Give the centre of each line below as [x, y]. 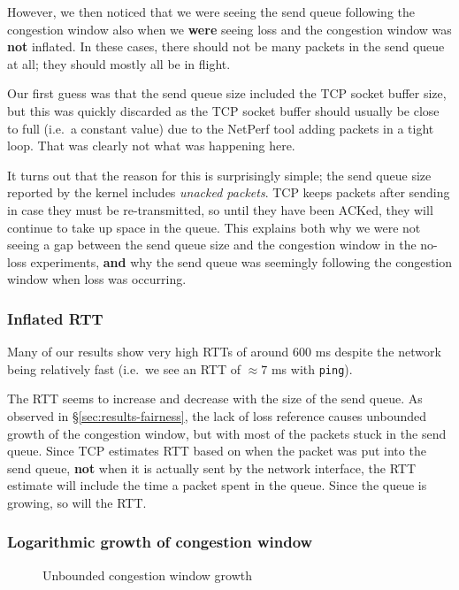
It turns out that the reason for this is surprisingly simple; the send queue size [219, 175]
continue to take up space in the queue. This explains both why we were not [214, 227]
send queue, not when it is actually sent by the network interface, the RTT [212, 467]
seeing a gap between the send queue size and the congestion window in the [212, 245]
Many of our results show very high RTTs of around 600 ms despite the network [224, 352]
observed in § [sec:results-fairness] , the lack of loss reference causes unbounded [217, 415]
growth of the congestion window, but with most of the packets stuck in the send [227, 433]
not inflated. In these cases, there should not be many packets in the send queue [226, 46]
